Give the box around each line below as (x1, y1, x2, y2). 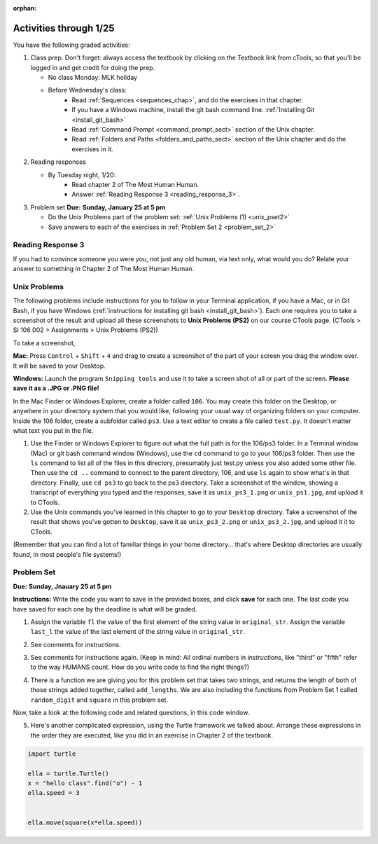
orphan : (13, 4, 37, 12)
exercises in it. (71, 144, 113, 153)
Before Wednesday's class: (48, 86, 127, 95)
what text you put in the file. (13, 426, 94, 434)
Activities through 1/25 (13, 22, 115, 34)
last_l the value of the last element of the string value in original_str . (30, 628, 245, 636)
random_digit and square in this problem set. (30, 696, 168, 704)
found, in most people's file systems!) (13, 550, 122, 558)
